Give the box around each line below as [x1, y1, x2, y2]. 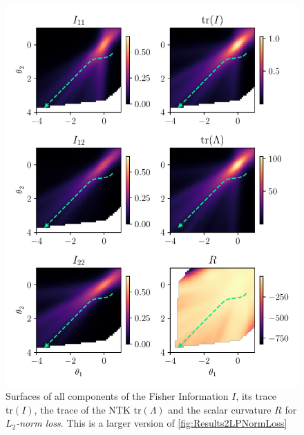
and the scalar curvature [168, 402, 272, 416]
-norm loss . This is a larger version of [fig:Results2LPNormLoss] [16, 416, 287, 430]
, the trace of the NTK [34, 402, 131, 416]
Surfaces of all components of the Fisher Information [6, 389, 229, 403]
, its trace [236, 389, 276, 403]
